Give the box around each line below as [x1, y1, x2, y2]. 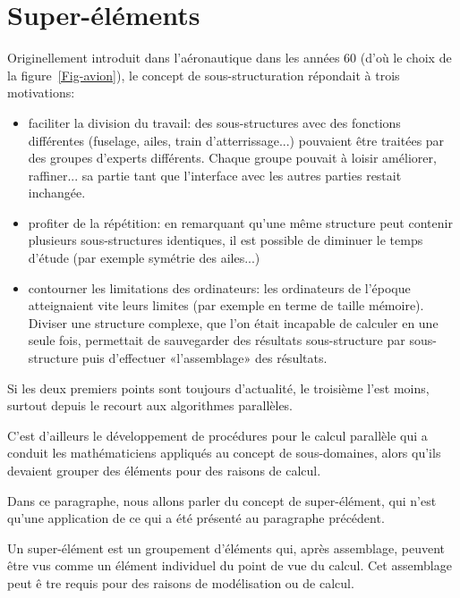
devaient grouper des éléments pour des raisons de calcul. [7, 461, 321, 479]
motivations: [7, 83, 75, 102]
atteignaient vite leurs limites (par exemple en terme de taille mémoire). [28, 296, 424, 315]
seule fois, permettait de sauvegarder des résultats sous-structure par [28, 331, 405, 350]
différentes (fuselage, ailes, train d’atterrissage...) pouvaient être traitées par [28, 131, 445, 149]
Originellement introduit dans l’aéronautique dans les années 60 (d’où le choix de [7, 48, 452, 67]
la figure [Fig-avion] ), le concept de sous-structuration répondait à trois [7, 65, 400, 84]
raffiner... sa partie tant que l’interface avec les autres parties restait [28, 165, 402, 184]
